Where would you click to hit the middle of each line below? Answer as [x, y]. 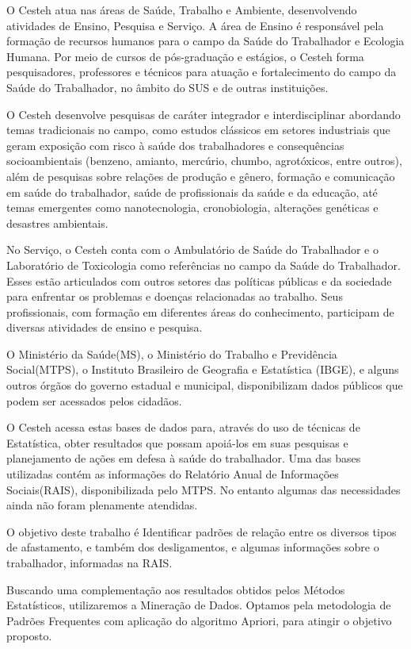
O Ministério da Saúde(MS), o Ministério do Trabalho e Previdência [172, 353]
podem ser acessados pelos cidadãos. [94, 400]
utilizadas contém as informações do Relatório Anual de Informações [173, 474]
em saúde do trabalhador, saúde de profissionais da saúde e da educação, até [192, 192]
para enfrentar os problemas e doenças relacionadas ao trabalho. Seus [175, 296]
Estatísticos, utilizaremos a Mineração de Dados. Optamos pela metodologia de [199, 605]
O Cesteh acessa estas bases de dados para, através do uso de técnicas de [183, 427]
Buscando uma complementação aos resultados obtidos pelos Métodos [176, 589]
